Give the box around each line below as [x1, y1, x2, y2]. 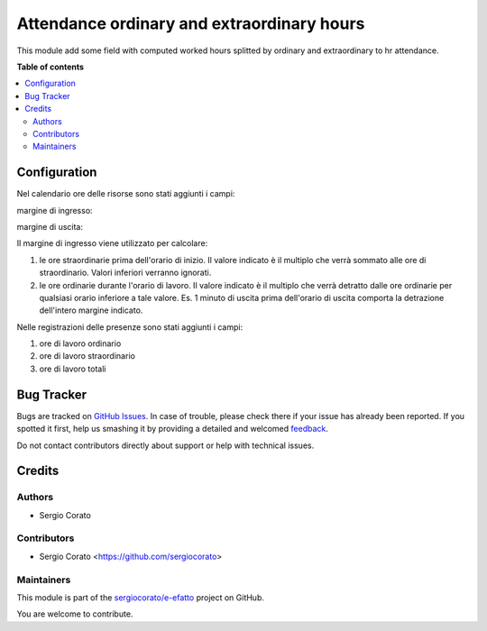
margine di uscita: [16, 221, 84, 232]
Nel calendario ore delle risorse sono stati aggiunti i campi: [16, 188, 235, 199]
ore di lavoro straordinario [39, 351, 135, 361]
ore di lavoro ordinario [39, 338, 122, 349]
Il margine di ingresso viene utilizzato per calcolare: [16, 238, 208, 249]
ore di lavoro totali [39, 363, 106, 374]
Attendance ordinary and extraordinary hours [16, 14, 365, 33]
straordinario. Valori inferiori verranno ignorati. [39, 267, 212, 279]
